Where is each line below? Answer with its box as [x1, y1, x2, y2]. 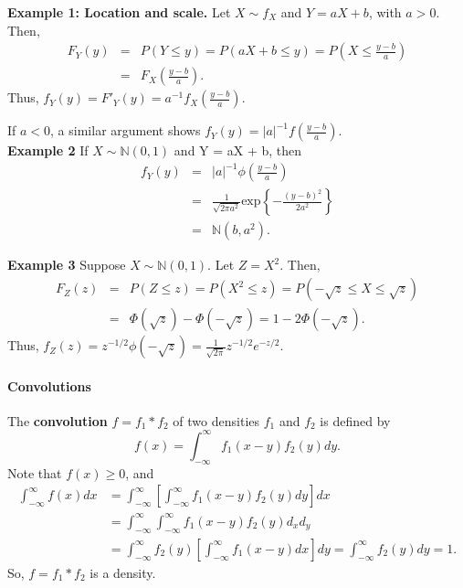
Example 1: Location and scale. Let [7, 3, 231, 21]
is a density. [89, 562, 156, 582]
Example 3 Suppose [7, 255, 126, 274]
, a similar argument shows [50, 121, 201, 140]
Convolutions [7, 376, 91, 395]
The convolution [7, 411, 108, 430]
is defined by [320, 411, 391, 430]
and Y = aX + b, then [174, 141, 302, 160]
